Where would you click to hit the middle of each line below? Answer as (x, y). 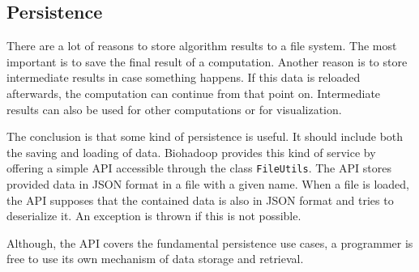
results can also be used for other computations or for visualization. (174, 109)
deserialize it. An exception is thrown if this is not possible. (154, 216)
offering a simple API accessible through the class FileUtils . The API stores (199, 168)
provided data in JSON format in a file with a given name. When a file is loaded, (208, 184)
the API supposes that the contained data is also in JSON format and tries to (200, 200)
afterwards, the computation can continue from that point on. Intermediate (194, 93)
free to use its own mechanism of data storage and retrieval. (155, 259)
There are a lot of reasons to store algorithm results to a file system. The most (202, 46)
